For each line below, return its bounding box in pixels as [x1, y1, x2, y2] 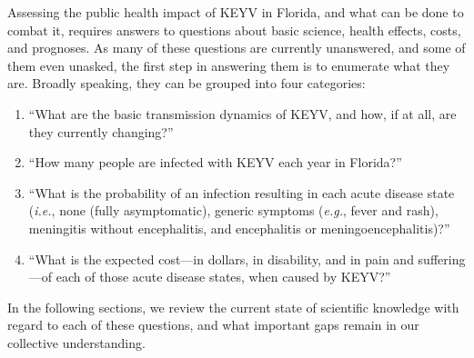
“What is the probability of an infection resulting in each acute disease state [28, 183, 455, 202]
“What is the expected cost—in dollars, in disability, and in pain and [28, 249, 414, 268]
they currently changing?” [28, 122, 174, 141]
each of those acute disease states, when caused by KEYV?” [55, 267, 391, 286]
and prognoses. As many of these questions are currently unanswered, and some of [7, 38, 466, 57]
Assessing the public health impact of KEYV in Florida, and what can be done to [7, 3, 464, 21]
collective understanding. [7, 333, 146, 352]
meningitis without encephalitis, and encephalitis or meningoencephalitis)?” [28, 218, 450, 237]
